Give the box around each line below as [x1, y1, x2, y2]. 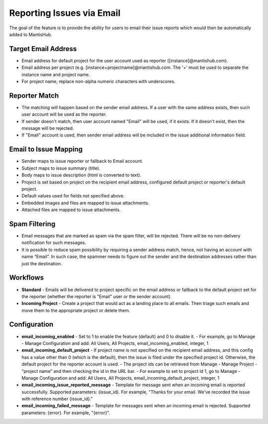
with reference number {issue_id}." [21, 396, 93, 402]
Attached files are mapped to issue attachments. [21, 207, 121, 213]
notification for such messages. [21, 240, 86, 245]
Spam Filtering [9, 220, 56, 228]
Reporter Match [9, 91, 59, 100]
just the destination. [21, 260, 62, 266]
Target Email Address [9, 45, 77, 53]
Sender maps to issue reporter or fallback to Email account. [21, 158, 143, 164]
